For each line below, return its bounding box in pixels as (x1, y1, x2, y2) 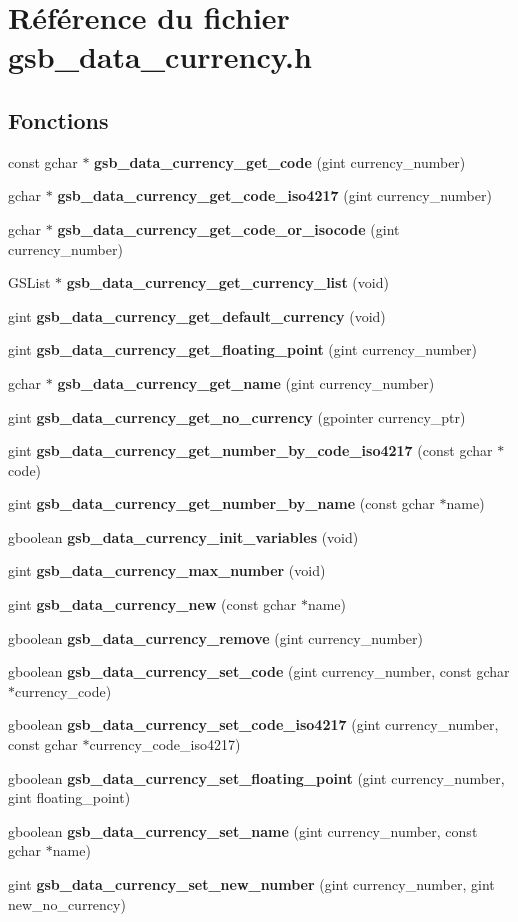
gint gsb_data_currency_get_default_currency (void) (8, 305, 386, 326)
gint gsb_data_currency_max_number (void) (8, 560, 326, 581)
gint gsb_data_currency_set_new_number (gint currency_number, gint (8, 874, 495, 895)
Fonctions (8, 104, 109, 135)
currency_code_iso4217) (89, 734, 241, 755)
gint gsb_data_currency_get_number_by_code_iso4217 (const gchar (8, 440, 493, 461)
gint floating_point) (8, 787, 131, 808)
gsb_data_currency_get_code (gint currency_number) (94, 151, 466, 172)
